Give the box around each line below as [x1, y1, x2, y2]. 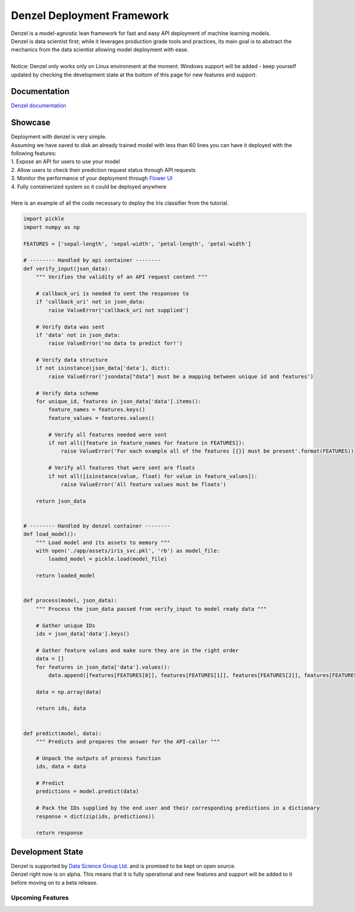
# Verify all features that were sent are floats [48, 464, 195, 471]
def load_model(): [23, 531, 77, 538]
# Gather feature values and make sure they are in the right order [35, 647, 239, 653]
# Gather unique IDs [35, 622, 96, 629]
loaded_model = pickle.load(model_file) [48, 556, 167, 563]
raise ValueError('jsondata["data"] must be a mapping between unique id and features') [48, 373, 314, 380]
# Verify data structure [35, 356, 108, 363]
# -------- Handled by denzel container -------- [23, 522, 170, 529]
